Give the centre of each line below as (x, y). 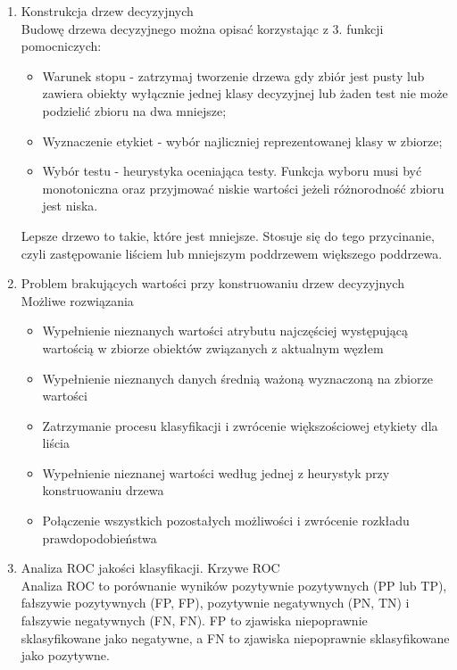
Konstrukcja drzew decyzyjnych (107, 11)
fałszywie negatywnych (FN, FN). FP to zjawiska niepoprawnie (194, 620)
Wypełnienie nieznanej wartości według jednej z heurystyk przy (216, 472)
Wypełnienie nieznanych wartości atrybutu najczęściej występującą (225, 331)
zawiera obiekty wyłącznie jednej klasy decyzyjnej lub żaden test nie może (245, 93)
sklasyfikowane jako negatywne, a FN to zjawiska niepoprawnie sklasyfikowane (235, 637)
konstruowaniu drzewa (103, 490)
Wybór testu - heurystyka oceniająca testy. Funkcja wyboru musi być (232, 171)
